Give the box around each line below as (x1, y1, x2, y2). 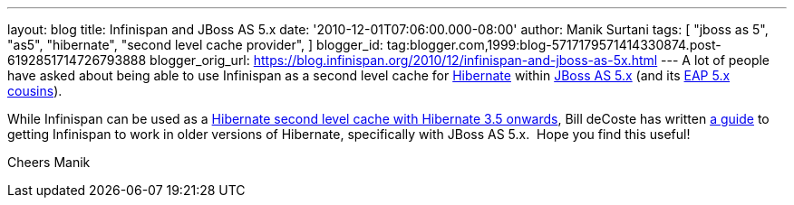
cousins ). (7, 83, 63, 98)
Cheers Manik (7, 154, 91, 170)
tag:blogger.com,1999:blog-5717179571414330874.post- (386, 37, 721, 52)
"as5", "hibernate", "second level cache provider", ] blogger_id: (7, 37, 383, 52)
